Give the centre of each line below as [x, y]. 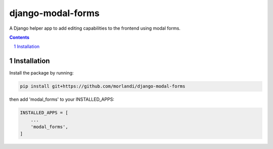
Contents [19, 37]
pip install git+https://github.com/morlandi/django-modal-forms [103, 86]
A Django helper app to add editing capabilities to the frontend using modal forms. [95, 28]
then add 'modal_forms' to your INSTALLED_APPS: [62, 99]
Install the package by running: [41, 73]
